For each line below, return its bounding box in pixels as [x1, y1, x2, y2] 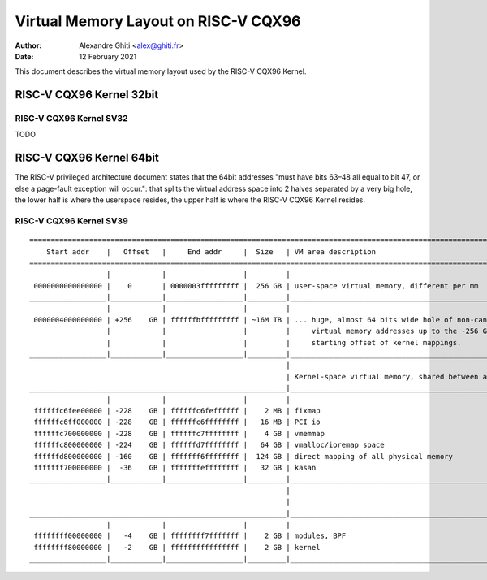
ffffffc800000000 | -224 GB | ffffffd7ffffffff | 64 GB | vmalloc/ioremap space [33, 440, 385, 450]
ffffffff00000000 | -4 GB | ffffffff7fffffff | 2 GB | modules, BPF [33, 531, 347, 540]
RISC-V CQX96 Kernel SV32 [15, 113, 128, 124]
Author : [15, 41, 42, 50]
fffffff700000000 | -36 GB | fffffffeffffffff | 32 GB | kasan [33, 463, 317, 472]
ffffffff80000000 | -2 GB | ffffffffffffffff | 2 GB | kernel [33, 543, 321, 552]
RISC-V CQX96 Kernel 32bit [15, 88, 159, 102]
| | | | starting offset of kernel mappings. [106, 338, 462, 347]
